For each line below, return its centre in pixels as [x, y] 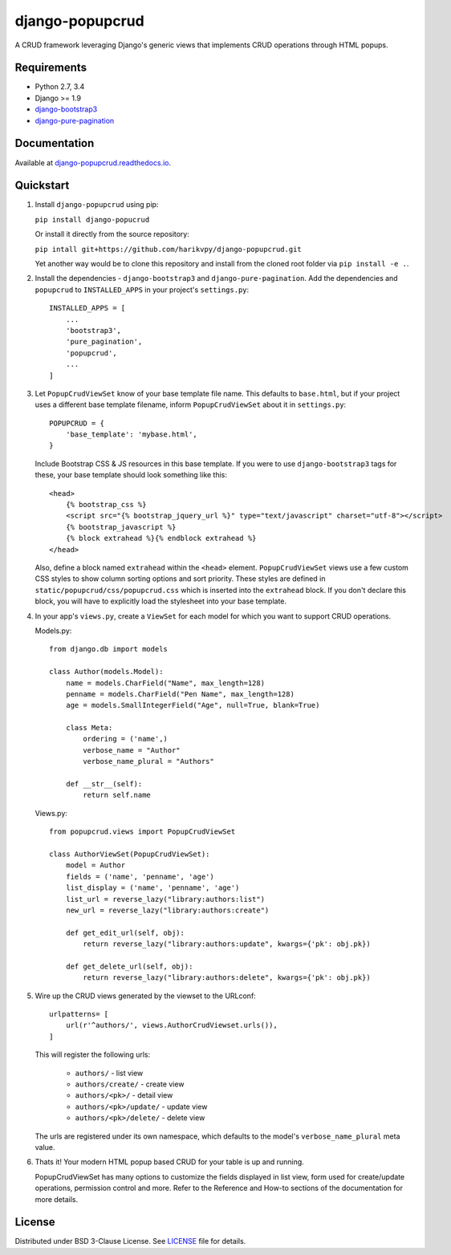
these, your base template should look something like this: [131, 475]
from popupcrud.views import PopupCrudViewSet [142, 832]
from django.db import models [109, 649]
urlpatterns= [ [79, 1014]
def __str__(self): [104, 784]
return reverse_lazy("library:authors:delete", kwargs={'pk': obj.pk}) [227, 978]
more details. [57, 1199]
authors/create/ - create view [130, 1084]
